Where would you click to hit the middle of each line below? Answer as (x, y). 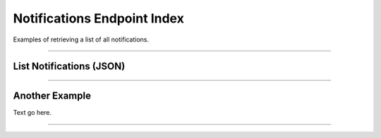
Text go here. (32, 113)
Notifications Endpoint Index (99, 18)
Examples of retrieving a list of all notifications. (81, 39)
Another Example (52, 96)
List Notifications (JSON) (69, 67)
